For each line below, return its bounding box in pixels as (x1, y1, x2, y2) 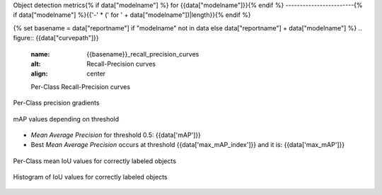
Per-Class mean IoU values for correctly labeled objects (13, 156, 177, 165)
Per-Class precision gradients (13, 99, 100, 107)
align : (30, 69, 48, 78)
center (86, 69, 106, 78)
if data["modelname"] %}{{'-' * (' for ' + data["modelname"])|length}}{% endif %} (13, 11, 251, 19)
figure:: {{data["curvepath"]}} (13, 34, 99, 42)
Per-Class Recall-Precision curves (30, 82, 131, 91)
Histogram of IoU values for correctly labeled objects (13, 173, 168, 182)
